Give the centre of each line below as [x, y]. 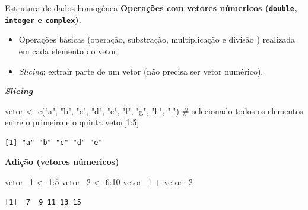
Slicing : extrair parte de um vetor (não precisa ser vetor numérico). [141, 71]
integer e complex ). [43, 19]
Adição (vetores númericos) [62, 162]
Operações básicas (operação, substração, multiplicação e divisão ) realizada [157, 39]
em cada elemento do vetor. [69, 51]
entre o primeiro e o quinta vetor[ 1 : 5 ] [72, 122]
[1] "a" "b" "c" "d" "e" [54, 142]
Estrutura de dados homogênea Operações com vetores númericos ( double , [151, 8]
